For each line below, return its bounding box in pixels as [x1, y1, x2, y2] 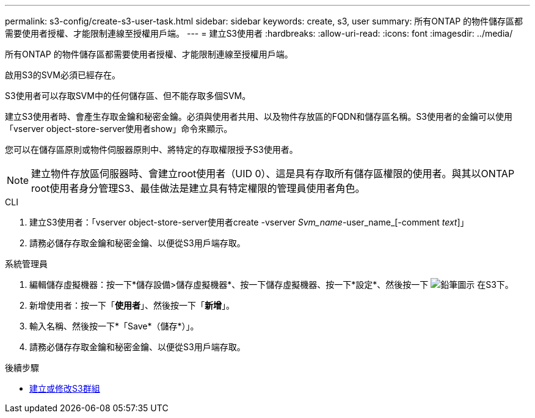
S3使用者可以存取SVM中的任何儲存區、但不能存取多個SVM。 [5, 90, 251, 101]
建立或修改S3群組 [29, 383, 100, 394]
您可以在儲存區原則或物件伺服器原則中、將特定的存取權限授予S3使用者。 [5, 144, 298, 155]
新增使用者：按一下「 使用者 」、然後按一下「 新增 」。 [29, 300, 235, 310]
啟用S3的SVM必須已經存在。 [5, 70, 120, 80]
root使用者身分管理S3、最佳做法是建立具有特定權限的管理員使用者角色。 [31, 182, 365, 194]
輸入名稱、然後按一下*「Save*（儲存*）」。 [29, 321, 199, 331]
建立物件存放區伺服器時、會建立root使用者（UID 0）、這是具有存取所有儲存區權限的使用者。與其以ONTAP [31, 167, 515, 180]
